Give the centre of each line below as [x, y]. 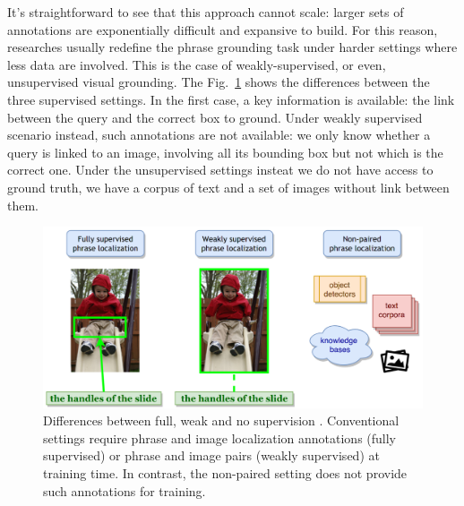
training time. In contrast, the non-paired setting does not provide [225, 472]
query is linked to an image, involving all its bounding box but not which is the [225, 152]
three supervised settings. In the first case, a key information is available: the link [231, 99]
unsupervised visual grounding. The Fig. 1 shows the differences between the [219, 82]
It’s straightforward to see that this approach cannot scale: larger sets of [206, 12]
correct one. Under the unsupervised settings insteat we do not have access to [220, 170]
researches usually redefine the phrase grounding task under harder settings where [232, 47]
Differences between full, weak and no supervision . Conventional [221, 420]
